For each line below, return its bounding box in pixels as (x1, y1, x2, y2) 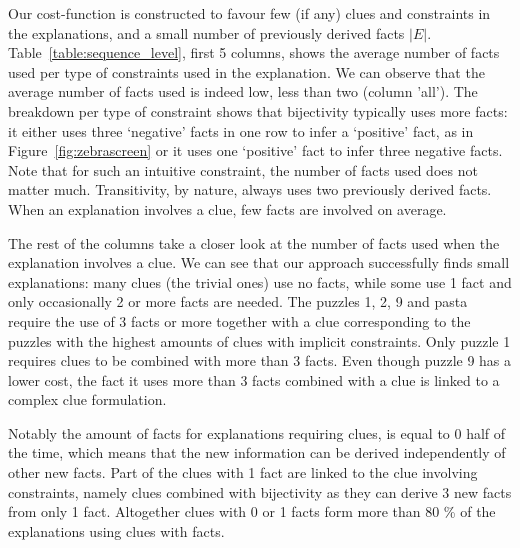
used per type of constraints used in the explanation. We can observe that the (8, 61, 485, 82)
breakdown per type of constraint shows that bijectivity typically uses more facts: (8, 100, 508, 121)
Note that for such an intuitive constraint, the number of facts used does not (8, 159, 478, 180)
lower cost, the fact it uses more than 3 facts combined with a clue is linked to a (8, 369, 500, 390)
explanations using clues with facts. (8, 520, 225, 541)
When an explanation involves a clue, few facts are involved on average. (8, 198, 447, 219)
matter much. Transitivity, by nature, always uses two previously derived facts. (8, 179, 492, 200)
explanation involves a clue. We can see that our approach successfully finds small (8, 252, 510, 273)
